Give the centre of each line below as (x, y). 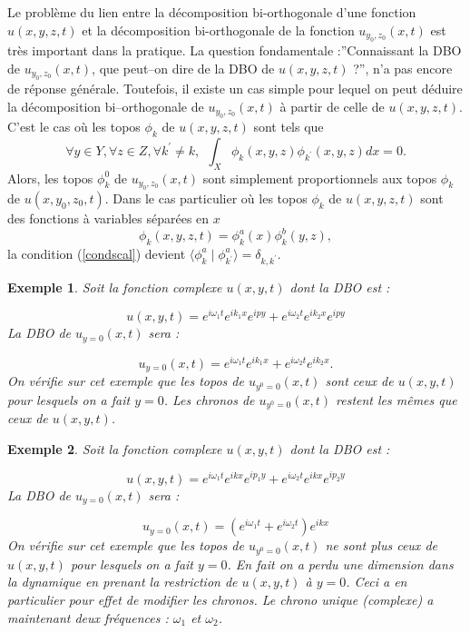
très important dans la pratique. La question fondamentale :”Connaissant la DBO (235, 50)
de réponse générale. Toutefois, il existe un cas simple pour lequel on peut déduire (235, 88)
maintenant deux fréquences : (88, 617)
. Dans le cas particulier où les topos (206, 198)
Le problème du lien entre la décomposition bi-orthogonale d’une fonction (212, 12)
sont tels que (289, 126)
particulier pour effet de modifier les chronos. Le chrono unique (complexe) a (220, 599)
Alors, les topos (50, 178)
